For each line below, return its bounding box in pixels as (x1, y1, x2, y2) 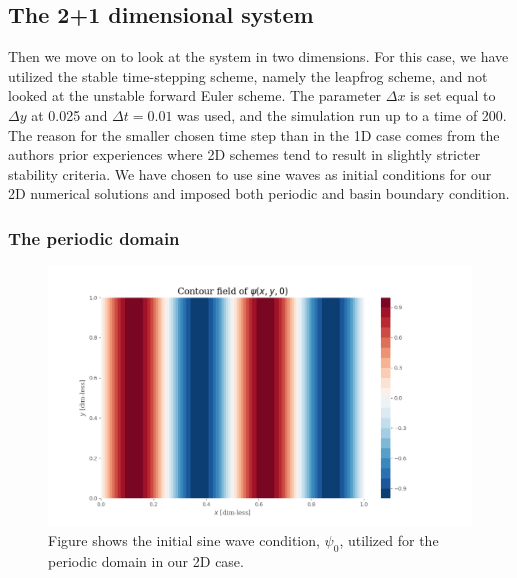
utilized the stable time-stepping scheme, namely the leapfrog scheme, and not (8, 65, 488, 86)
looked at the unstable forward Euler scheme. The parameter (8, 85, 382, 106)
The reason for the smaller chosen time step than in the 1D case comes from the (8, 124, 500, 145)
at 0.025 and (31, 104, 108, 125)
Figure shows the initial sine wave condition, (48, 530, 320, 551)
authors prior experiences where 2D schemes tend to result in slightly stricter (8, 144, 481, 165)
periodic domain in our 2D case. (48, 551, 244, 571)
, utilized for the (339, 530, 439, 551)
